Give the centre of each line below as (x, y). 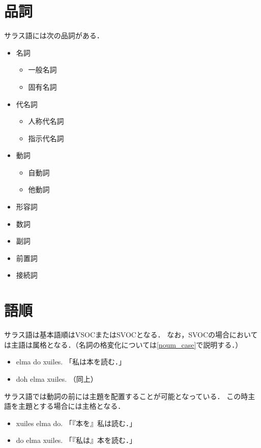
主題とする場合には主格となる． (71, 406)
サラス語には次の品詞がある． (54, 35)
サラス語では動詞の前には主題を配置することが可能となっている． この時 (126, 396)
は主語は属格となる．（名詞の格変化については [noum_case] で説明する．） (123, 344)
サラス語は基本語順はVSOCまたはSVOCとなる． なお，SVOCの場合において (131, 335)
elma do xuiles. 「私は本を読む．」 (71, 362)
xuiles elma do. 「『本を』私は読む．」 (76, 423)
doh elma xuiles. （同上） (57, 378)
